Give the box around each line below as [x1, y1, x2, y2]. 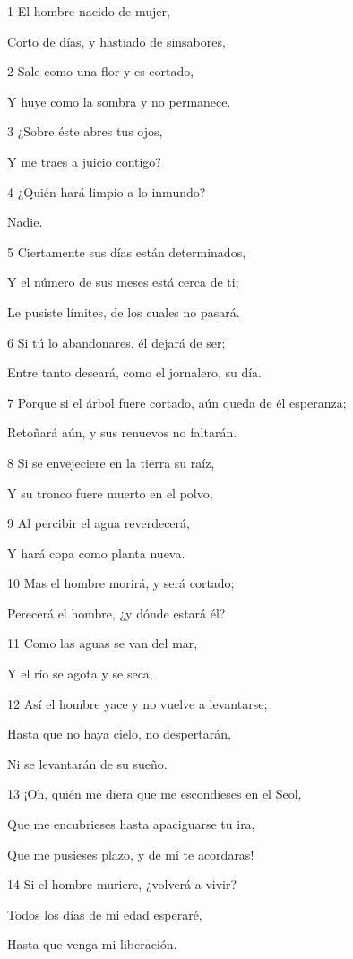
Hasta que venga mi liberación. [7, 935, 177, 954]
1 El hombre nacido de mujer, [7, 2, 170, 20]
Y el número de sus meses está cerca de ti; [7, 272, 239, 291]
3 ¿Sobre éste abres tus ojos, [7, 122, 163, 141]
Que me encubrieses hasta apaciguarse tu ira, [7, 815, 255, 834]
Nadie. [7, 212, 43, 231]
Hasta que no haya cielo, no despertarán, [7, 724, 231, 743]
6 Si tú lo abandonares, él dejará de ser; [7, 333, 226, 351]
